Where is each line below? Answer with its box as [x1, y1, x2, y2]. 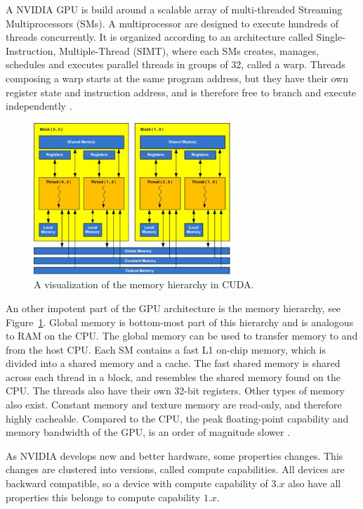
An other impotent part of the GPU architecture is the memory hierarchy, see [6, 300, 341, 315]
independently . [6, 98, 72, 113]
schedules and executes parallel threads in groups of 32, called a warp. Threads [6, 57, 345, 72]
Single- [316, 30, 345, 44]
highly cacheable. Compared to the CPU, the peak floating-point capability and [6, 411, 349, 425]
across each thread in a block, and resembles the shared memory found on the [6, 369, 341, 384]
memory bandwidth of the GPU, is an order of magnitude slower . [6, 425, 291, 439]
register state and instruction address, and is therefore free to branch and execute [6, 84, 357, 99]
